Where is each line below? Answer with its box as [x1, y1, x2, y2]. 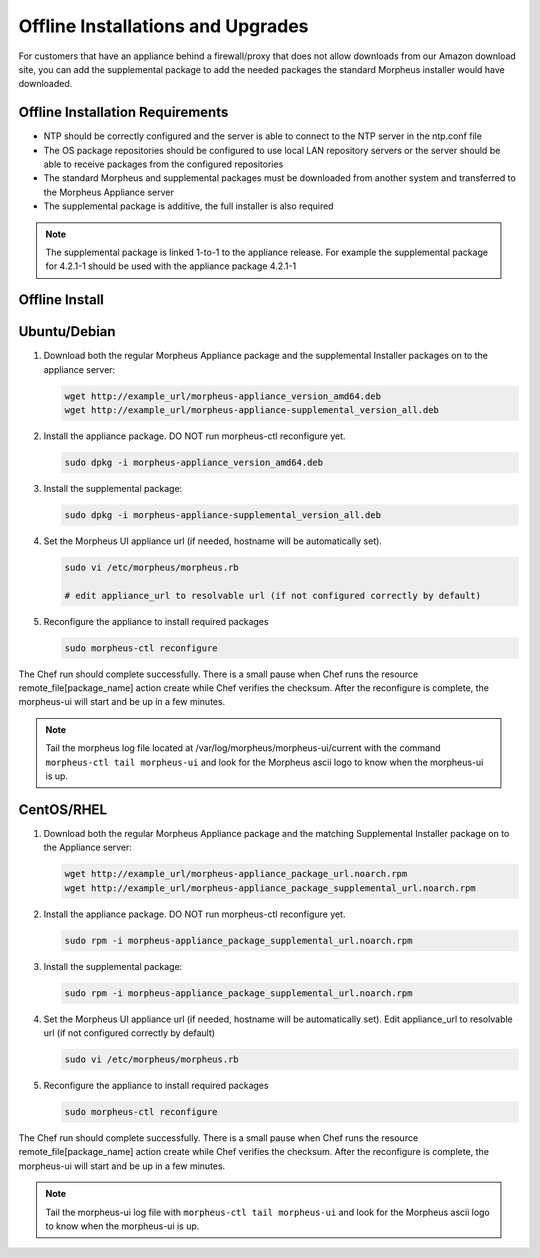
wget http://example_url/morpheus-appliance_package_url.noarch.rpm [64, 868, 408, 880]
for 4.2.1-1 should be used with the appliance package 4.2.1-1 [45, 260, 297, 272]
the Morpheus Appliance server [43, 186, 174, 198]
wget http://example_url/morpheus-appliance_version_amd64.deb [64, 390, 382, 402]
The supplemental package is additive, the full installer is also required [43, 200, 334, 212]
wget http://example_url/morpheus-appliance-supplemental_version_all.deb [64, 405, 440, 416]
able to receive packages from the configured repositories [43, 158, 284, 170]
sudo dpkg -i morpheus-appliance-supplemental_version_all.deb [64, 509, 382, 520]
